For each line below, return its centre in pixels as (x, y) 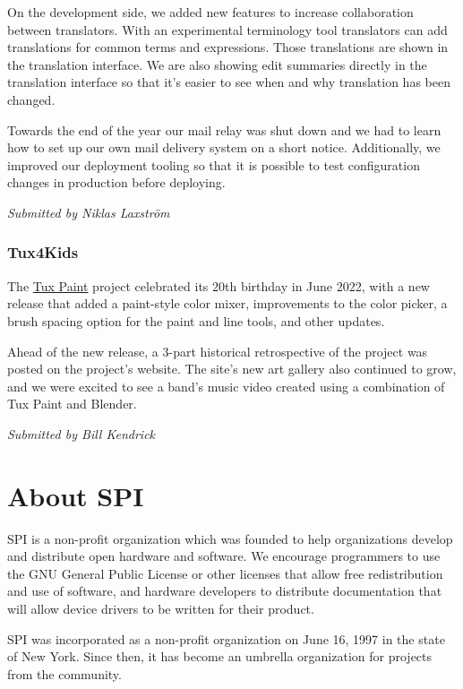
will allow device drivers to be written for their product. (161, 608)
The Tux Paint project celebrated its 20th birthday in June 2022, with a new (219, 285)
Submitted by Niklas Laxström (89, 212)
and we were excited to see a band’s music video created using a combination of (226, 386)
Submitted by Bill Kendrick (81, 433)
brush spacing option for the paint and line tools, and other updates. (196, 320)
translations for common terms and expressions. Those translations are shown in (228, 47)
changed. (31, 99)
